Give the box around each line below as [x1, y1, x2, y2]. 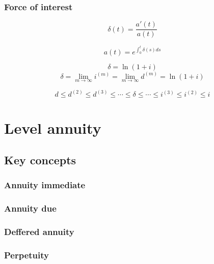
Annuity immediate [4, 179, 86, 191]
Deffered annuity [4, 225, 74, 238]
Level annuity [4, 117, 101, 138]
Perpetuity [4, 249, 49, 261]
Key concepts [4, 152, 76, 168]
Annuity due [4, 202, 57, 215]
